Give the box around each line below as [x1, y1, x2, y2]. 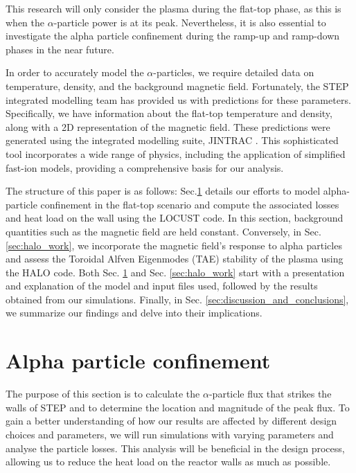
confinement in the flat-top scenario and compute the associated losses [40, 197, 339, 211]
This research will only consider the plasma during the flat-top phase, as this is [6, 1, 341, 15]
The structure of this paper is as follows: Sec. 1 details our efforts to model [6, 184, 321, 198]
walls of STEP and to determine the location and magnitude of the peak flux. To [6, 400, 350, 414]
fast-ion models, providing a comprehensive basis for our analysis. [6, 160, 284, 175]
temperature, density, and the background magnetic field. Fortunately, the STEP [6, 78, 349, 93]
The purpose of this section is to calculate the [6, 386, 200, 401]
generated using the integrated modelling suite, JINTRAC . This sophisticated [6, 133, 339, 148]
